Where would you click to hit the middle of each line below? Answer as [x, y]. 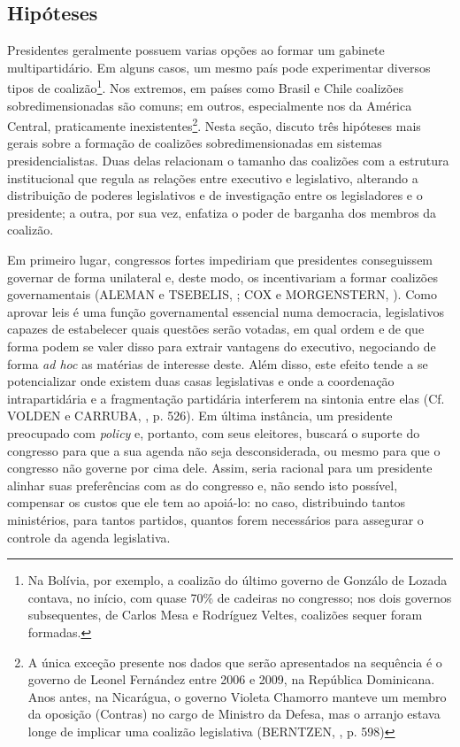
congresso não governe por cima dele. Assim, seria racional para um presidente [220, 468]
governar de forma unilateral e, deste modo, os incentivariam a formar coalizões [222, 277]
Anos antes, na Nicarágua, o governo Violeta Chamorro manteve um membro [237, 696]
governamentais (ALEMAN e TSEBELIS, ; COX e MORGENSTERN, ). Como [222, 294]
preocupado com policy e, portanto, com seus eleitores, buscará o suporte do [214, 432]
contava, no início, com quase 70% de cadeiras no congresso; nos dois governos [240, 597]
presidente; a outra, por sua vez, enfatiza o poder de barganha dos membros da [222, 212]
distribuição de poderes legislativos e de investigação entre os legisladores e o [215, 195]
